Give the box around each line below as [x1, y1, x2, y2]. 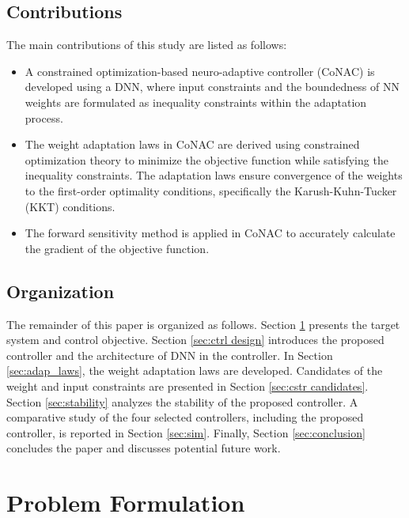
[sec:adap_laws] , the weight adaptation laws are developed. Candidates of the [6, 362, 383, 379]
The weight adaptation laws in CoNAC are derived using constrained [25, 136, 360, 153]
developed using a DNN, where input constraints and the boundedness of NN [25, 78, 400, 95]
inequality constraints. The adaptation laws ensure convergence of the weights [25, 167, 403, 183]
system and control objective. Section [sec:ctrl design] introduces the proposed [6, 331, 384, 348]
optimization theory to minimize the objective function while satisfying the [25, 151, 388, 168]
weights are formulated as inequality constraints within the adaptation [25, 93, 367, 110]
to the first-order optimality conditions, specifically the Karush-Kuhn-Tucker [25, 182, 397, 199]
